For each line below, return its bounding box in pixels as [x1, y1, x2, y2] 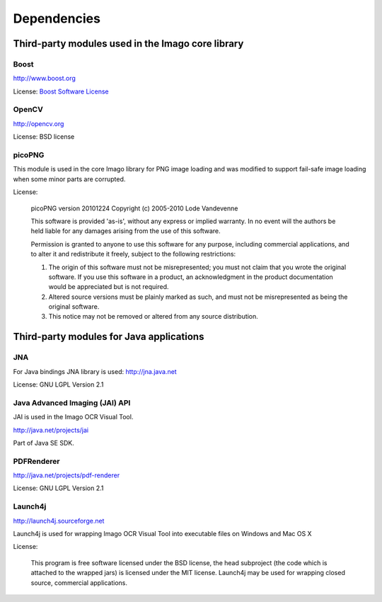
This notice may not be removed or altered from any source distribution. [48, 312, 258, 321]
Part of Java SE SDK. [13, 438, 74, 447]
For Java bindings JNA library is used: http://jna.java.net [13, 367, 177, 375]
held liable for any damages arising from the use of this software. [30, 227, 221, 235]
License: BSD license [13, 132, 75, 141]
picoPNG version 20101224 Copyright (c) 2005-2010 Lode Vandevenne [30, 204, 238, 212]
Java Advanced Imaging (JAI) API [13, 397, 131, 407]
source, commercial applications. [30, 578, 127, 587]
